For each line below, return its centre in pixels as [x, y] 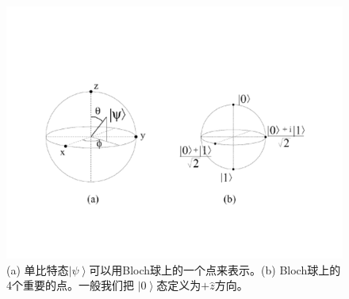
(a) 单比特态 [38, 269]
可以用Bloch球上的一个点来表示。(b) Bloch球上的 [215, 269]
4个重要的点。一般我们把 [70, 285]
